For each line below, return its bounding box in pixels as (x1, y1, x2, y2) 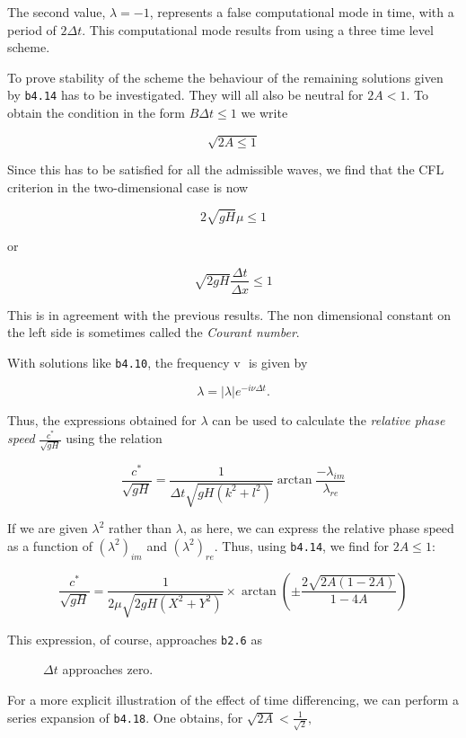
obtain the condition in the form (7, 103, 186, 122)
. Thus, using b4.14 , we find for (214, 536, 390, 555)
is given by (248, 352, 308, 371)
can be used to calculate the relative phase (212, 411, 445, 430)
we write (241, 103, 288, 122)
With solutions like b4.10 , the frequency (7, 352, 230, 371)
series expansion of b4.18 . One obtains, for (7, 707, 243, 726)
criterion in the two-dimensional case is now (7, 177, 249, 196)
